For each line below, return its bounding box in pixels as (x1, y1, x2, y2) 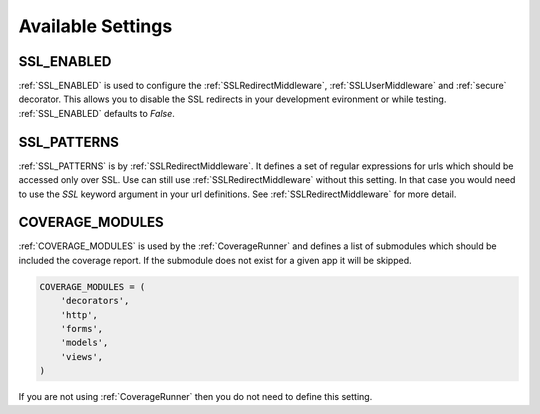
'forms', (60, 323, 104, 334)
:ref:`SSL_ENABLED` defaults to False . (18, 107, 175, 119)
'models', (60, 337, 109, 349)
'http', (60, 309, 99, 320)
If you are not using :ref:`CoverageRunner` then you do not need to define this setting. (18, 391, 373, 403)
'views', (60, 351, 104, 362)
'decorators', (60, 295, 130, 307)
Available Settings (18, 15, 173, 37)
